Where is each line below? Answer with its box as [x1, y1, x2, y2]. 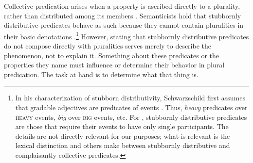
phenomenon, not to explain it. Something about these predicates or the [4, 50, 219, 60]
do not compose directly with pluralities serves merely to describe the [4, 41, 211, 51]
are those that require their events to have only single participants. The [15, 121, 229, 131]
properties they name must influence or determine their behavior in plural [4, 60, 225, 70]
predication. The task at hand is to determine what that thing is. [4, 69, 199, 79]
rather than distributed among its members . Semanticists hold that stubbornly [4, 10, 241, 20]
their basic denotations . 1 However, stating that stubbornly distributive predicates [4, 30, 249, 41]
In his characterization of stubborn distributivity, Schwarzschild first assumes [15, 93, 246, 103]
